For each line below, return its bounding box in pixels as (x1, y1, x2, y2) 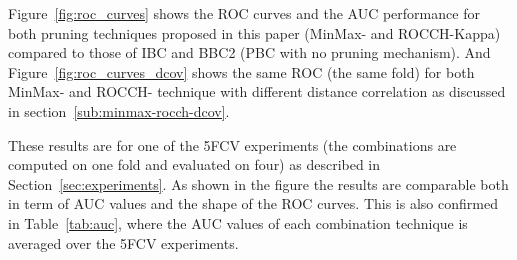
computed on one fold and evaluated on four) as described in (8, 154, 381, 175)
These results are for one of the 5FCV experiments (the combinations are (8, 134, 457, 155)
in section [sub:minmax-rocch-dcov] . (8, 100, 230, 121)
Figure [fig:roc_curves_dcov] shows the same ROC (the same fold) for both (8, 61, 475, 82)
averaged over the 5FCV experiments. (8, 232, 239, 253)
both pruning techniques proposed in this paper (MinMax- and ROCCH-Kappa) (8, 22, 501, 43)
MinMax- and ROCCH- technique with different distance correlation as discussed (8, 81, 506, 102)
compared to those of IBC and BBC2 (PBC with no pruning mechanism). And (8, 42, 491, 63)
